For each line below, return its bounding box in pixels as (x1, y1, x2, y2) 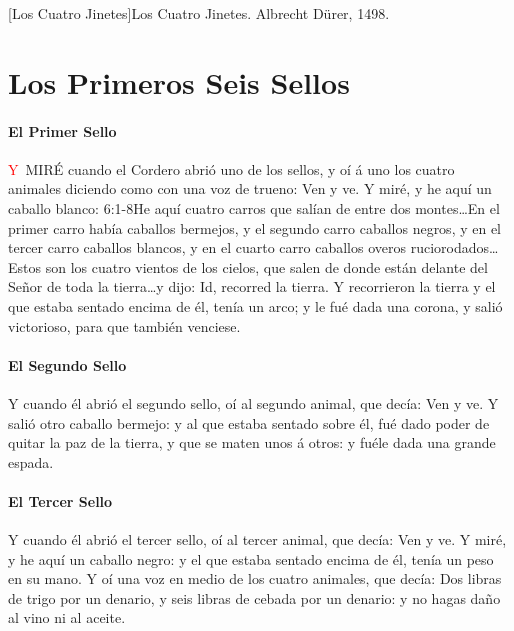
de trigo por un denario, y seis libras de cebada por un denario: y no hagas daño (8, 587, 501, 608)
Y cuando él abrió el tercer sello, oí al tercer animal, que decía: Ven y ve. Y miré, (8, 529, 507, 550)
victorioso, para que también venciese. (8, 315, 241, 336)
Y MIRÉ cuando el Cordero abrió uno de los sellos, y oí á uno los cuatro (8, 158, 455, 179)
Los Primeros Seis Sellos (8, 61, 350, 102)
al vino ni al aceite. (8, 607, 126, 628)
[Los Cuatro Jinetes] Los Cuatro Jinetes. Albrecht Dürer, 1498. (8, 3, 390, 23)
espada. (8, 451, 54, 472)
